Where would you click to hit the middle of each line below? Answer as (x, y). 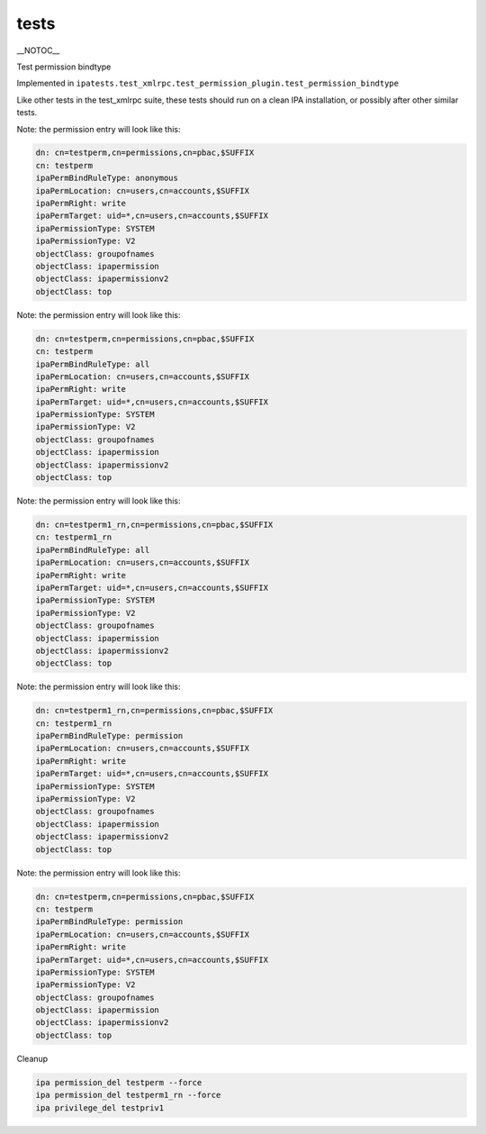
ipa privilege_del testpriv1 (100, 1107)
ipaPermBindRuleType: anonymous (107, 178)
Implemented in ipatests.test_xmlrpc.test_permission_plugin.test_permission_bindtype (208, 83)
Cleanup (32, 1058)
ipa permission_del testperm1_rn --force (128, 1095)
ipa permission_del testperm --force (119, 1082)
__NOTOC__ (38, 50)
